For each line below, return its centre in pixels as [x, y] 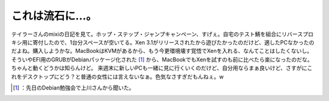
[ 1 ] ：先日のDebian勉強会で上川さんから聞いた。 [74, 88]
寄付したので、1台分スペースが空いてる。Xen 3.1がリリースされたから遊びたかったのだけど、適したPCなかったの [174, 42]
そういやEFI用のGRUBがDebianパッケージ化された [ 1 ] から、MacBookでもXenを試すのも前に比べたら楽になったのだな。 [162, 59]
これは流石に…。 [54, 16]
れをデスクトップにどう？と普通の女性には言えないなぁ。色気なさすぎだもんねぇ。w [118, 77]
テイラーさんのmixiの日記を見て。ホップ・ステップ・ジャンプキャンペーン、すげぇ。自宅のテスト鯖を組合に [147, 34]
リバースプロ [297, 34]
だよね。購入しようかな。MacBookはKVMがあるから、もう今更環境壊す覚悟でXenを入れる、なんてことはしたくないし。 [162, 51]
